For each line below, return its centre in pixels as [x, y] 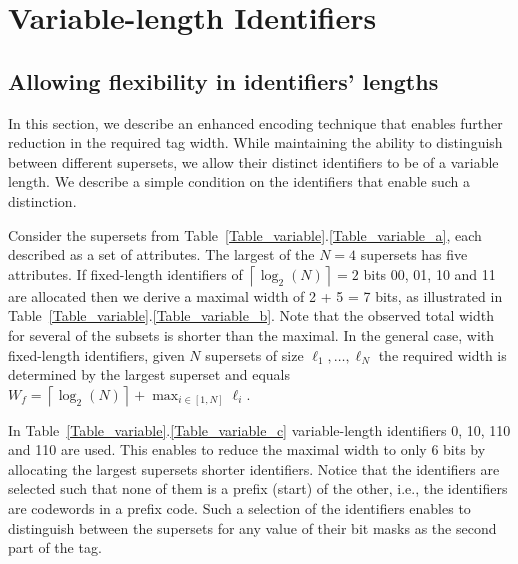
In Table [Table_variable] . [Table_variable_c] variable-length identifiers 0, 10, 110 [259, 429]
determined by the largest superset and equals [149, 374]
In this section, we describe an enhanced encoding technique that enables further [255, 122]
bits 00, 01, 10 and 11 [429, 273]
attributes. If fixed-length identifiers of [125, 273]
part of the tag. [55, 547]
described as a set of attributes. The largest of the [161, 254]
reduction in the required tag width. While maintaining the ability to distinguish [255, 142]
